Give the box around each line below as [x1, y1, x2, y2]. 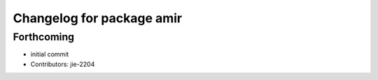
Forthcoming [13, 31, 75, 43]
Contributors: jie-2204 [30, 60, 95, 68]
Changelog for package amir [13, 10, 182, 26]
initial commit [30, 50, 69, 58]
